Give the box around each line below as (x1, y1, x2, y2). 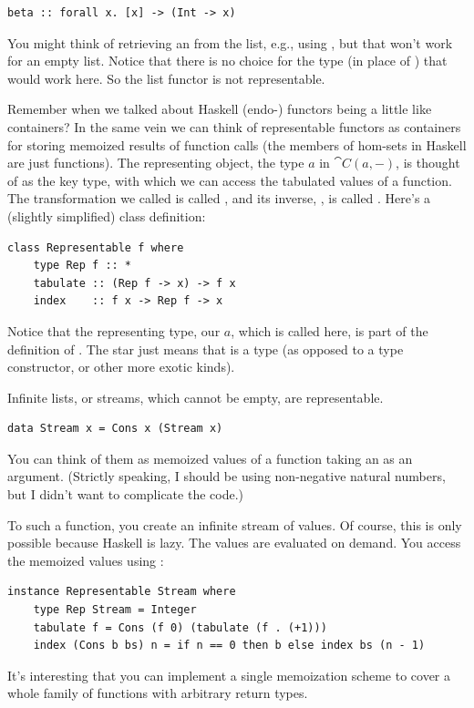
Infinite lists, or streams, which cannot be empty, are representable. (7, 387, 384, 406)
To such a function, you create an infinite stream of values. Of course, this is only (7, 515, 462, 534)
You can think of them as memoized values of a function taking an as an (7, 448, 413, 467)
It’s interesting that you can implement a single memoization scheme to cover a (7, 665, 451, 684)
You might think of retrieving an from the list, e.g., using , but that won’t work (7, 33, 453, 52)
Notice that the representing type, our (7, 321, 221, 340)
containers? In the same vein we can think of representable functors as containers (7, 117, 461, 136)
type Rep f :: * (33, 259, 132, 272)
